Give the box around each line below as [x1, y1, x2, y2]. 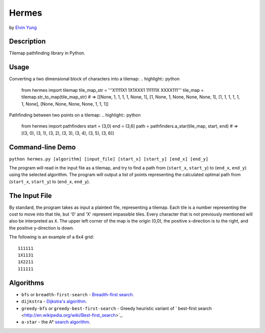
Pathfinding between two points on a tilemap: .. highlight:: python [9, 112, 141, 118]
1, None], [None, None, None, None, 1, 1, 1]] [21, 101, 109, 107]
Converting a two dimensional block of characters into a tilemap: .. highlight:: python [9, 76, 180, 82]
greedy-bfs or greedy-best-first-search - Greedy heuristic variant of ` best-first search [21, 305, 212, 311]
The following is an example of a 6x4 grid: [9, 234, 94, 240]
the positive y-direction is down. [9, 225, 75, 231]
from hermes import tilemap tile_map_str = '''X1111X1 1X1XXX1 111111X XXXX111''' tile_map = [21, 87, 204, 93]
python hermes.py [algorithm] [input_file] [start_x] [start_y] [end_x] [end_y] [9, 156, 209, 162]
